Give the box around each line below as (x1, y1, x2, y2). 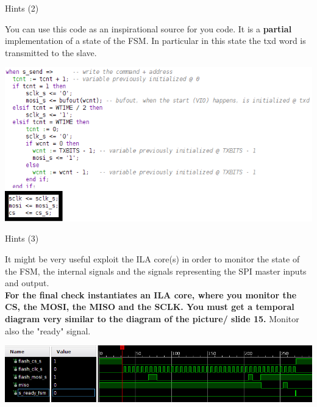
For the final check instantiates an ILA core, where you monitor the (5, 288, 297, 301)
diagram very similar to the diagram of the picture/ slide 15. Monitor (5, 312, 299, 325)
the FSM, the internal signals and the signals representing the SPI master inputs (5, 264, 307, 277)
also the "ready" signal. (5, 324, 91, 337)
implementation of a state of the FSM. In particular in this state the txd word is (5, 34, 306, 47)
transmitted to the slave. (5, 46, 97, 59)
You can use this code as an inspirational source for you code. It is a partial (5, 22, 292, 35)
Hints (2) (5, 2, 39, 14)
